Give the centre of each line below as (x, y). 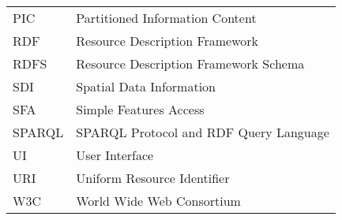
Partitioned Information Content (166, 18)
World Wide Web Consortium (158, 201)
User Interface (115, 155)
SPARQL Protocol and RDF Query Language (203, 132)
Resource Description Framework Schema (190, 63)
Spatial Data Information (146, 86)
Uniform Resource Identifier (153, 178)
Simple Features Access (140, 109)
